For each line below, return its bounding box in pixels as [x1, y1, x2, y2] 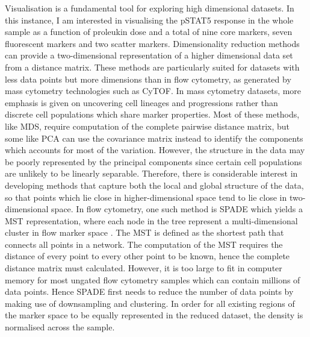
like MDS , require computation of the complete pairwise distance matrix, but [5, 119, 290, 132]
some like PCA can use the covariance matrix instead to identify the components [5, 131, 303, 144]
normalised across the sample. [5, 321, 115, 333]
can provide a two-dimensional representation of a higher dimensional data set [5, 49, 293, 61]
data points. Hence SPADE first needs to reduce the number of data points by [5, 285, 294, 298]
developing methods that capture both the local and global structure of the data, [5, 178, 304, 191]
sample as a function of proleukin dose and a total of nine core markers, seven [5, 25, 293, 38]
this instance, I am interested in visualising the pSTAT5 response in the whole [5, 13, 294, 26]
